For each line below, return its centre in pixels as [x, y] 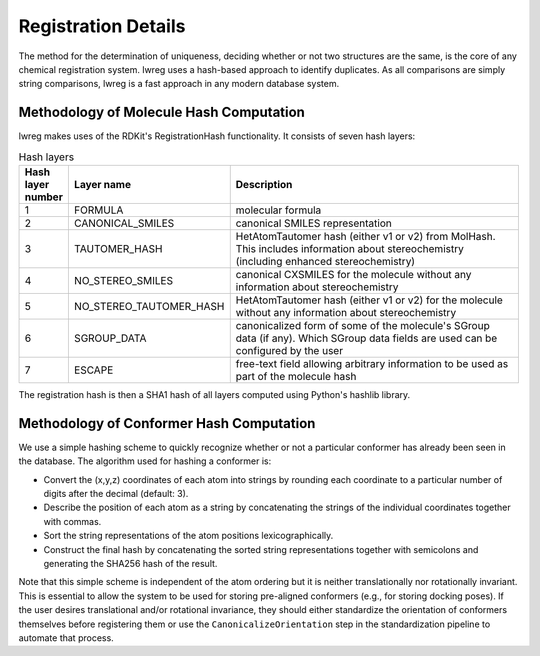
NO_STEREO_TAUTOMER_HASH [149, 306]
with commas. [72, 521]
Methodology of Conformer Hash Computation [167, 423]
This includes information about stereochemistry [349, 248]
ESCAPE [93, 370]
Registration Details [102, 26]
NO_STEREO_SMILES [123, 280]
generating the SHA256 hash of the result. [130, 564]
